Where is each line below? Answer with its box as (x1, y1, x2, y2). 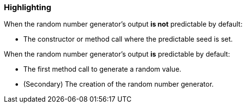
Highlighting (4, 2, 51, 12)
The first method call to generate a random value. (23, 65, 181, 74)
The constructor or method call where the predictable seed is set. (23, 35, 233, 44)
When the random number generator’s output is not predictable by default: (4, 20, 243, 29)
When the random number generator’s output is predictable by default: (4, 50, 230, 59)
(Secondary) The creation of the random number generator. (23, 80, 214, 89)
